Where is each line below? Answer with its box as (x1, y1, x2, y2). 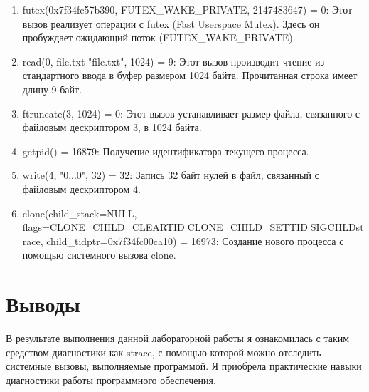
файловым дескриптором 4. (22, 181, 141, 196)
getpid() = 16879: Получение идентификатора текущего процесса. (22, 143, 309, 158)
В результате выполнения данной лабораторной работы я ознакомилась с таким (6, 331, 350, 346)
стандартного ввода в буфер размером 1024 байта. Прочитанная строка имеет (22, 68, 358, 83)
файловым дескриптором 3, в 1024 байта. (22, 120, 202, 135)
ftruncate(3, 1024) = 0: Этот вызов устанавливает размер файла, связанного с (22, 105, 360, 120)
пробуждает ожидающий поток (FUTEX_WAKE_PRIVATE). (22, 30, 296, 45)
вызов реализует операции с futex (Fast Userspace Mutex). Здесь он (22, 16, 320, 31)
